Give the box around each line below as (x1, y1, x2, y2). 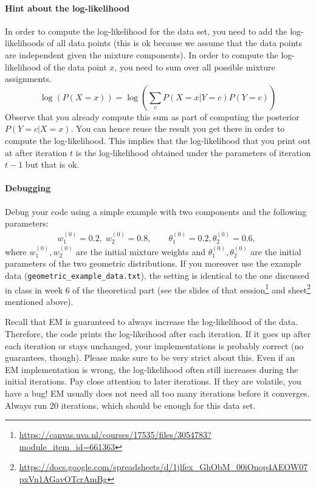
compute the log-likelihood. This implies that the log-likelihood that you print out (5, 134, 311, 146)
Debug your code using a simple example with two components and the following (5, 205, 307, 217)
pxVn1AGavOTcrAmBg (19, 473, 108, 485)
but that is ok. (25, 158, 80, 171)
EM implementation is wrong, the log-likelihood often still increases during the (5, 363, 298, 375)
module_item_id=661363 (19, 440, 115, 453)
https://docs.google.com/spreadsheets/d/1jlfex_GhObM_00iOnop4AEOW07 (19, 460, 308, 473)
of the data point (43, 60, 107, 73)
